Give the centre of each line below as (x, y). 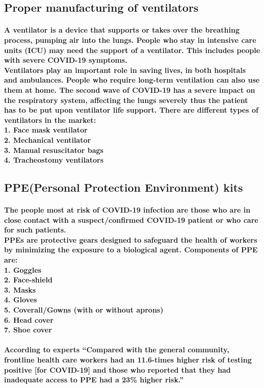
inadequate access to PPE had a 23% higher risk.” (94, 380)
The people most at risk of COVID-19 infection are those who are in (127, 210)
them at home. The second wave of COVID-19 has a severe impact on (130, 89)
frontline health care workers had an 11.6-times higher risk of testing (128, 359)
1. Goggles (23, 269)
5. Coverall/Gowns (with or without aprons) (84, 309)
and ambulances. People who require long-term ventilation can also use (132, 80)
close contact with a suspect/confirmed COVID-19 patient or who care (131, 219)
